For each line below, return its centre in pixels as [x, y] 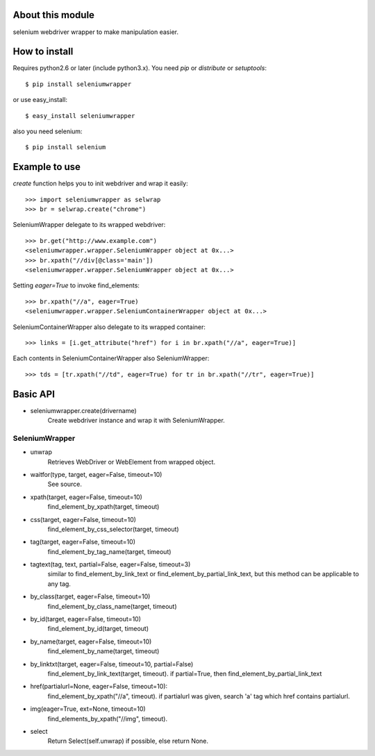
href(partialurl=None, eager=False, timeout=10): [99, 687]
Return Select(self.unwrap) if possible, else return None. [128, 741]
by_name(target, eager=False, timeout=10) [91, 641]
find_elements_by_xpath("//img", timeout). [108, 719]
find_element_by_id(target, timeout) [98, 629]
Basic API [34, 394]
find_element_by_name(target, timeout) [103, 651]
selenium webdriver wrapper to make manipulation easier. [95, 32]
